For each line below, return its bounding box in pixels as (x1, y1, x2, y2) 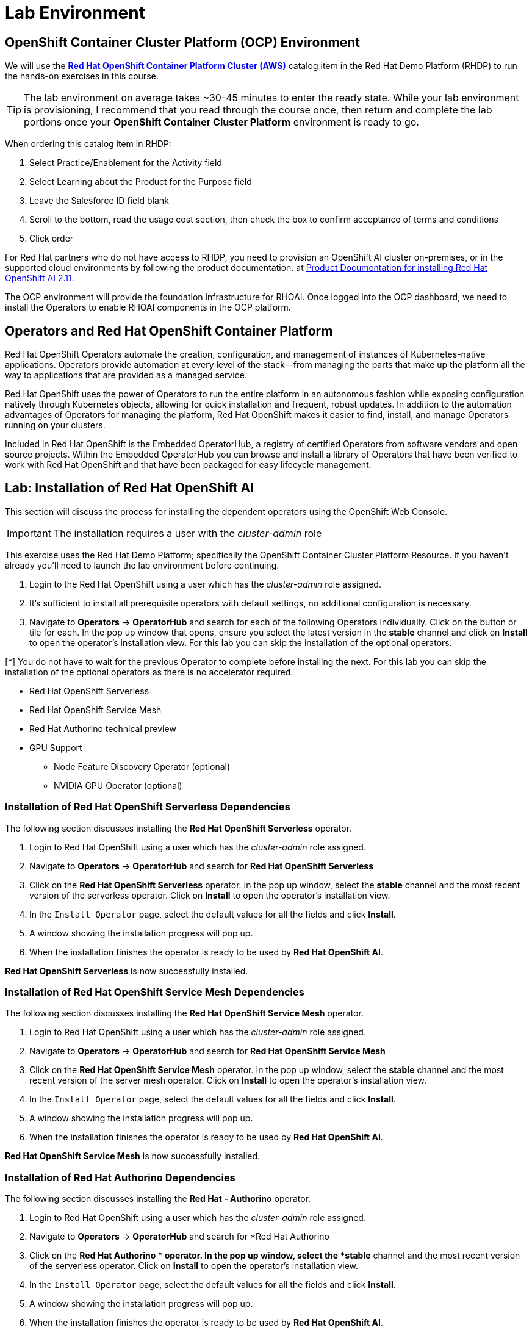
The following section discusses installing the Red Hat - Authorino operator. (5, 1193, 311, 1204)
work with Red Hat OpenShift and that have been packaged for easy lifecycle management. (5, 459, 372, 470)
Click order (29, 233, 74, 244)
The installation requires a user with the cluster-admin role (53, 527, 322, 539)
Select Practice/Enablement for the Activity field (29, 157, 222, 168)
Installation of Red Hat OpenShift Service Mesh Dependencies (5, 985, 304, 998)
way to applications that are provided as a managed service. (5, 370, 247, 381)
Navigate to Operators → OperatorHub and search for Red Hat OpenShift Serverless (29, 860, 374, 871)
